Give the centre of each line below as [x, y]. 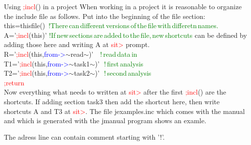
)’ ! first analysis [119, 63]
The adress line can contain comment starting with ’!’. [84, 137]
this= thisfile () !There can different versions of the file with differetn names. [111, 25]
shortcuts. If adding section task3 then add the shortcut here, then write [112, 101]
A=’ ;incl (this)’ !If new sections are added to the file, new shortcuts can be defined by [125, 35]
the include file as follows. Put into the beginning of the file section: [105, 16]
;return [14, 82]
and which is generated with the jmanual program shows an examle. [105, 121]
